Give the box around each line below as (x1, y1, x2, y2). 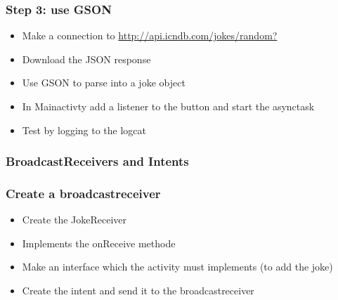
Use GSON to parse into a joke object (22, 75, 186, 90)
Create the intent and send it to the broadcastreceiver (22, 283, 254, 298)
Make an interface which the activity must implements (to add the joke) (22, 259, 333, 274)
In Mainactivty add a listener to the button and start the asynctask (22, 99, 315, 113)
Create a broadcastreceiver (6, 184, 161, 202)
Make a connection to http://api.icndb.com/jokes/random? (22, 28, 278, 43)
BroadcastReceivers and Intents (6, 152, 189, 170)
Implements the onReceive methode (22, 235, 176, 250)
